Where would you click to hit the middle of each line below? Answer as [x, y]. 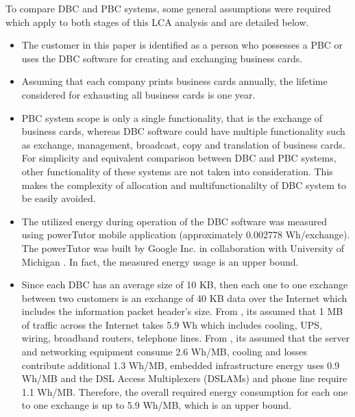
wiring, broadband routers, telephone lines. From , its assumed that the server [186, 338]
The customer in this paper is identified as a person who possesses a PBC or [182, 45]
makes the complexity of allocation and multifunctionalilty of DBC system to [184, 185]
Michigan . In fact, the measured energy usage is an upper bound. [160, 261]
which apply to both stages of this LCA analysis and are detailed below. [157, 22]
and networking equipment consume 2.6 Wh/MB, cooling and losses [164, 352]
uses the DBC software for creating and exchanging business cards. [162, 58]
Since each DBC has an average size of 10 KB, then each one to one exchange [185, 285]
